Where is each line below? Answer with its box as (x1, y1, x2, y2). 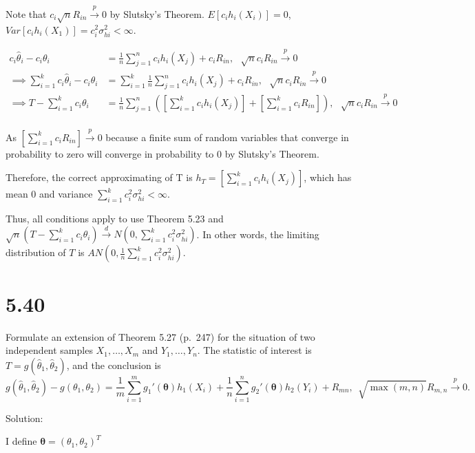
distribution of (6, 245, 66, 260)
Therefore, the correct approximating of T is (6, 170, 193, 185)
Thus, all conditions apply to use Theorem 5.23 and (6, 211, 224, 226)
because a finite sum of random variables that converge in (105, 129, 349, 144)
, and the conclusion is (66, 357, 161, 372)
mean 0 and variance (6, 187, 93, 201)
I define (6, 434, 37, 448)
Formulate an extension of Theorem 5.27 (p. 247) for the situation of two (6, 329, 315, 344)
